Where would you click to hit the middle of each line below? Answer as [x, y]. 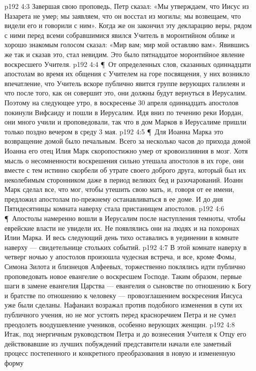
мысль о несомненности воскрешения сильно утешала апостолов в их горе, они [124, 160]
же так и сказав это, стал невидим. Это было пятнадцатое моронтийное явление [125, 54]
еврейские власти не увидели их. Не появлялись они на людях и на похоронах [122, 228]
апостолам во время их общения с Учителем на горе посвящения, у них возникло [127, 74]
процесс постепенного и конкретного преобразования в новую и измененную [120, 353]
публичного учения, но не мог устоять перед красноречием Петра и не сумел [120, 314]
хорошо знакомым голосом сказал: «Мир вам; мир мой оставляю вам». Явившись [127, 45]
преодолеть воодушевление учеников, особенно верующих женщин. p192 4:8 [120, 324]
